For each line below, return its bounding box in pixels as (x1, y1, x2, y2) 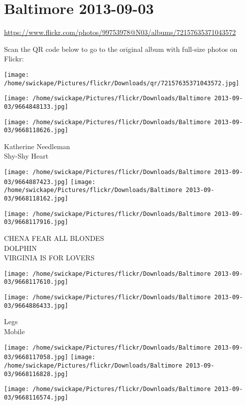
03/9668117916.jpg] (4, 218, 68, 226)
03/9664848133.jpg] (4, 103, 68, 110)
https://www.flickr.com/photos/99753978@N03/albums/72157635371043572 (4, 27, 236, 37)
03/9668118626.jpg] (4, 127, 68, 134)
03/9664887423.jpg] (4, 178, 68, 186)
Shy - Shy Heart (4, 151, 49, 161)
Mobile (4, 326, 25, 336)
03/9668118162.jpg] (4, 195, 68, 202)
